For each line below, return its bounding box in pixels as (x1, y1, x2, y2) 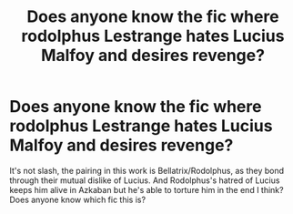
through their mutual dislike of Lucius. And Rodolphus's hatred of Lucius (9, 175, 280, 186)
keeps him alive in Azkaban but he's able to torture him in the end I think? (9, 184, 284, 195)
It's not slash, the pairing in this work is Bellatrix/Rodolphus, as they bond (9, 165, 285, 176)
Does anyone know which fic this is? (9, 194, 146, 205)
